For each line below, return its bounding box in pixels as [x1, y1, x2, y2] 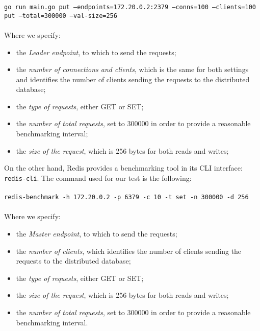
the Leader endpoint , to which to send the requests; [16, 46, 176, 57]
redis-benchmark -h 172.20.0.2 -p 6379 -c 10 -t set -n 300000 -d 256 [4, 194, 249, 201]
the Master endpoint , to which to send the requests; [16, 228, 177, 239]
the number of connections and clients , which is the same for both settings [16, 64, 249, 75]
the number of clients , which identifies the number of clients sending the [16, 245, 242, 256]
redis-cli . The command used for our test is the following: [4, 172, 192, 183]
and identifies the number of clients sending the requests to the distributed [16, 74, 250, 84]
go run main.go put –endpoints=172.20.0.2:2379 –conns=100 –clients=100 [4, 4, 256, 11]
